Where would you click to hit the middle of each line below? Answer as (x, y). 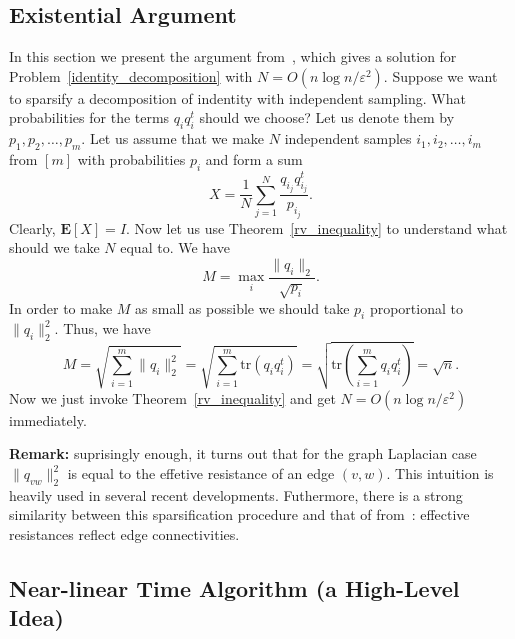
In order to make (61, 307)
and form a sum (254, 158)
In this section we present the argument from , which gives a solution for (233, 56)
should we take (54, 247)
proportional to (416, 307)
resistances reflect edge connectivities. (124, 534)
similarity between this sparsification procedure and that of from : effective (239, 514)
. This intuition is (440, 473)
